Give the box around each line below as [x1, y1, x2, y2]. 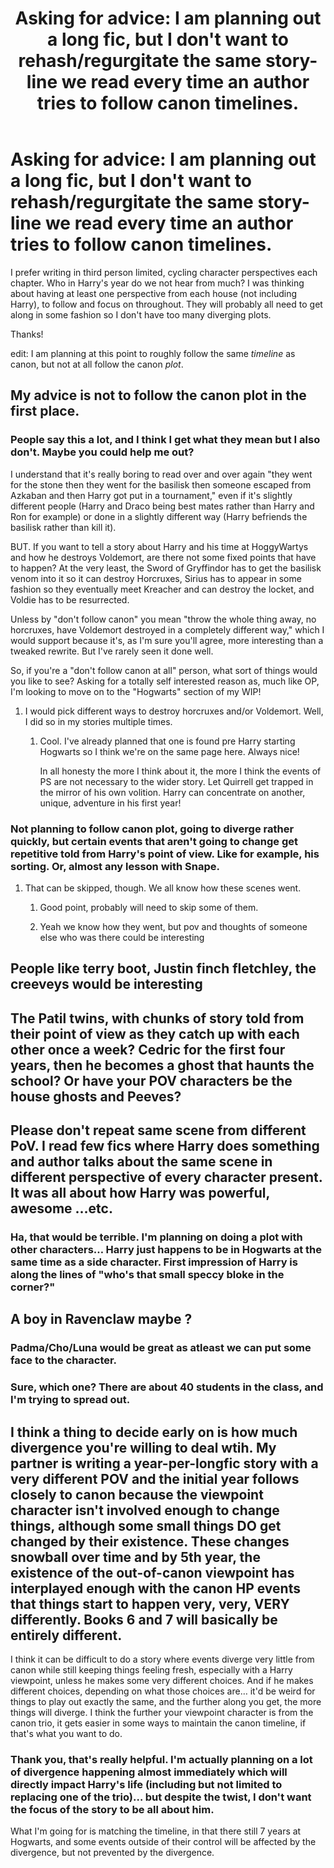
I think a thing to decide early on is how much [10, 1423, 298, 1441]
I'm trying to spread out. [10, 1393, 131, 1407]
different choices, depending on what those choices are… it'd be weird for [10, 1685, 316, 1697]
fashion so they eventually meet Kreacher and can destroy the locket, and [10, 583, 315, 595]
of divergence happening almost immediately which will [10, 1765, 288, 1779]
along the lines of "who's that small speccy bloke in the [10, 1268, 285, 1282]
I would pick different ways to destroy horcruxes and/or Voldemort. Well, [24, 705, 324, 717]
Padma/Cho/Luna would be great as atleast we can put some [10, 1341, 312, 1355]
